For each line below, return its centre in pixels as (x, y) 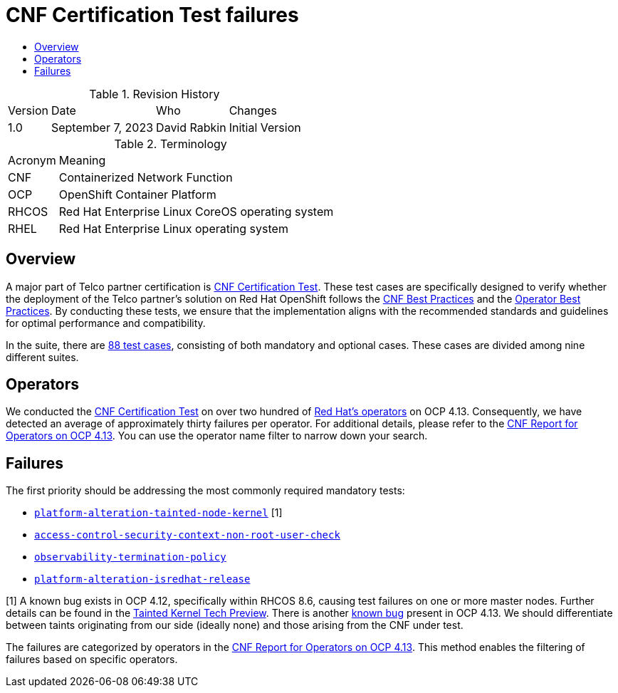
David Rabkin (191, 127)
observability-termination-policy (130, 557)
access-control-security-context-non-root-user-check (187, 535)
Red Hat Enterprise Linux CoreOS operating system (196, 211)
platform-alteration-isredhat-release (142, 579)
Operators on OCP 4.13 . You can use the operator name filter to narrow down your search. (217, 436)
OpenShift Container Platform (137, 194)
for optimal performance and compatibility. (106, 323)
